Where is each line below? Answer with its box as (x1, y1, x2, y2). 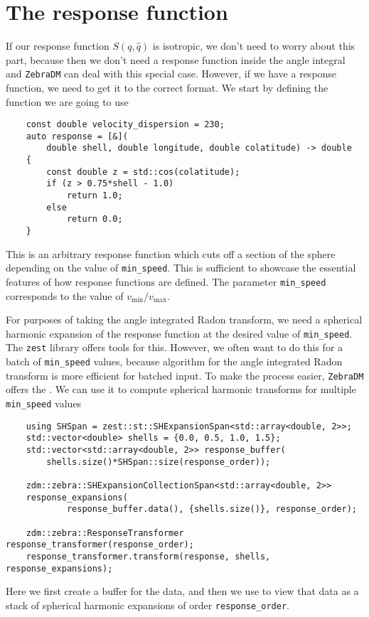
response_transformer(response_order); (6, 540, 194, 550)
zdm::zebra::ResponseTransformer (26, 527, 184, 538)
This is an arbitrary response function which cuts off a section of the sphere (6, 246, 336, 261)
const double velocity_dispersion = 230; (26, 119, 225, 130)
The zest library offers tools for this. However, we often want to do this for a (6, 340, 343, 355)
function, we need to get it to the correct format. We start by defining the (6, 80, 328, 95)
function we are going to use (6, 94, 129, 109)
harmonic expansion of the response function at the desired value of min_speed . (6, 326, 353, 340)
